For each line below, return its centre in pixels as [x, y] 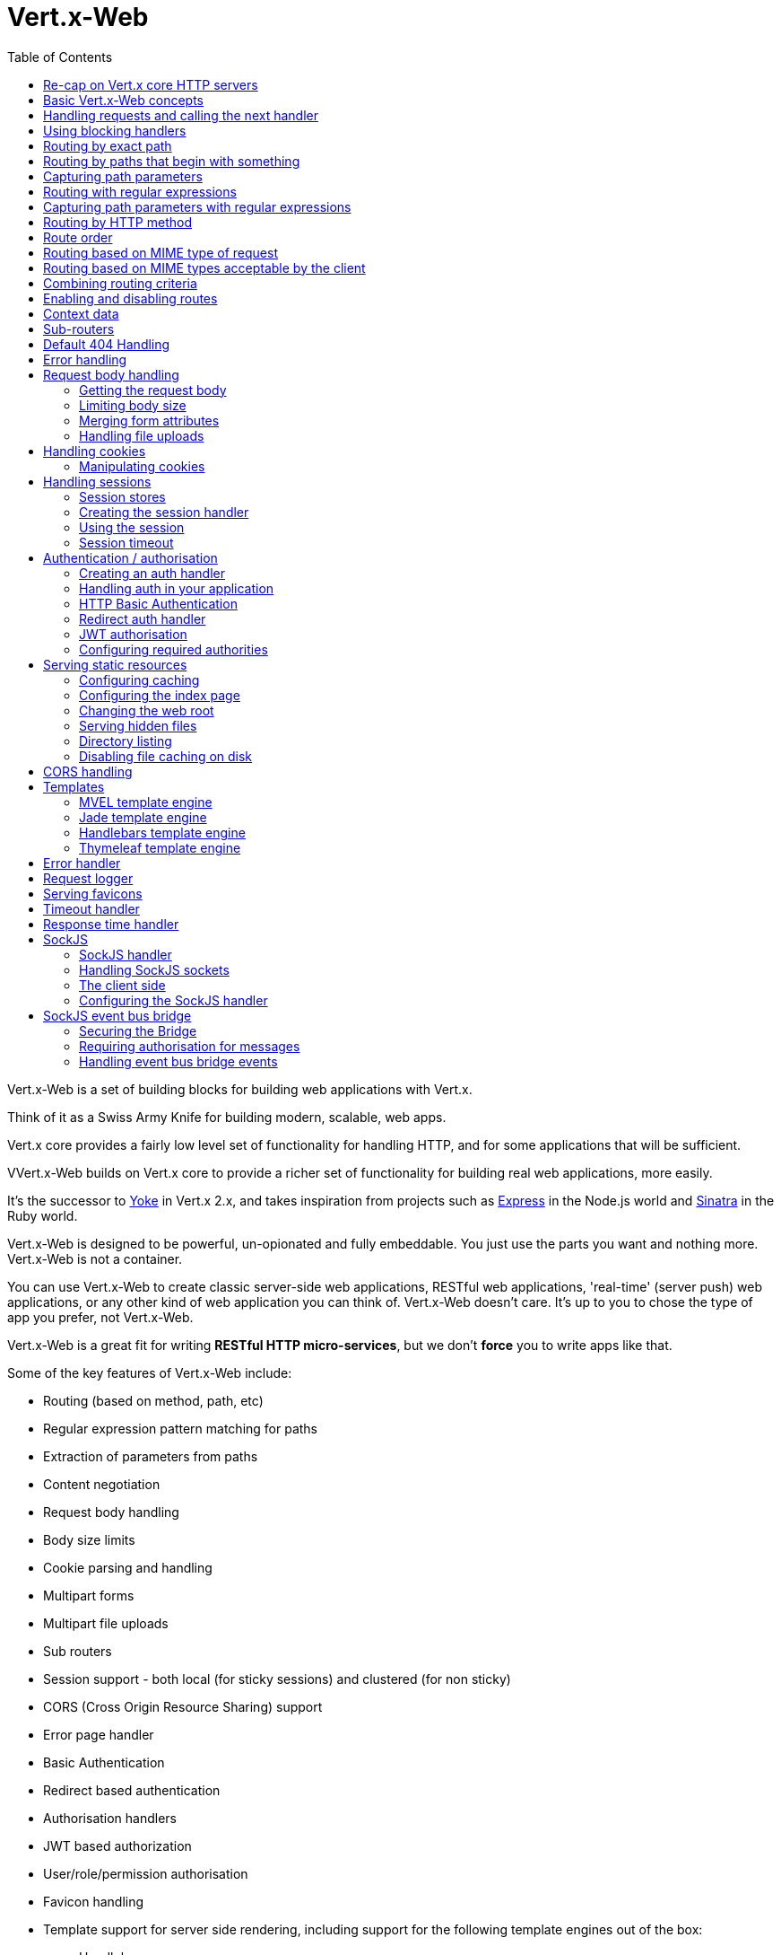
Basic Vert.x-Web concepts [123, 100]
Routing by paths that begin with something [172, 161]
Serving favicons [93, 893]
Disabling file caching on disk [166, 756]
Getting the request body [153, 390]
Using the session [132, 527]
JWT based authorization [117, 1845]
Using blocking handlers [115, 130]
